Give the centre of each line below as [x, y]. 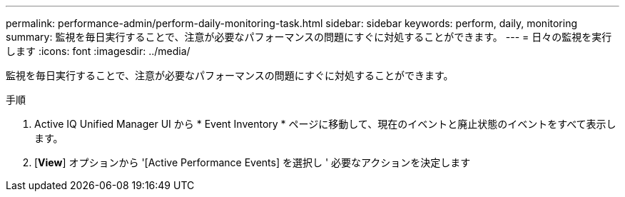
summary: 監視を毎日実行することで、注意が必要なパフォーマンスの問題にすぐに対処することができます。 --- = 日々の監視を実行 [309, 37]
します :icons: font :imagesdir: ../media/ [98, 51]
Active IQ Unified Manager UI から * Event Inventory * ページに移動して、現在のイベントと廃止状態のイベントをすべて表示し [325, 124]
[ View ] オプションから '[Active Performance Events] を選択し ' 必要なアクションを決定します [253, 162]
